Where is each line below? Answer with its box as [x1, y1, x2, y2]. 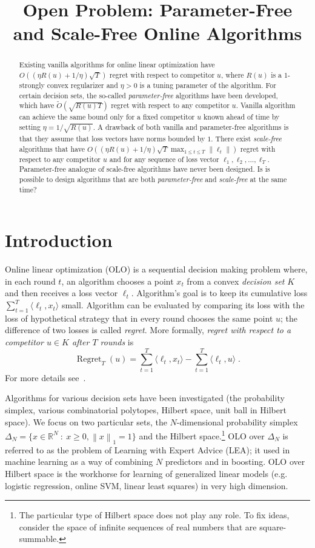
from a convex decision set [187, 274, 285, 287]
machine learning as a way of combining [5, 455, 153, 468]
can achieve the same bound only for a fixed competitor [19, 112, 195, 122]
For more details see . [5, 371, 86, 384]
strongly [19, 80, 45, 90]
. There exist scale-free [211, 134, 282, 144]
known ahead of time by [204, 112, 280, 122]
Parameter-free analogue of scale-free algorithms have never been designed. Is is [19, 164, 270, 174]
